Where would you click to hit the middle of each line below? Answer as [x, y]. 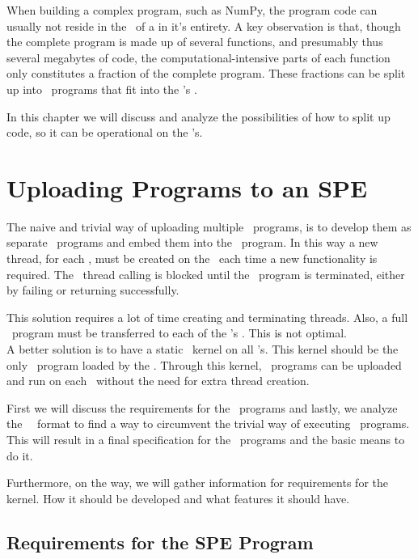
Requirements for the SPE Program [160, 542]
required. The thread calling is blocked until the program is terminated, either [206, 274]
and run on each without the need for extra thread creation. [158, 381]
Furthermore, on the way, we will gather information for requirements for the [197, 483]
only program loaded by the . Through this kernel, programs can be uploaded [204, 364]
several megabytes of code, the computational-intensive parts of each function [198, 57]
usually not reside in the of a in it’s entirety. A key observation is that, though [204, 25]
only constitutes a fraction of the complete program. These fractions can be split [206, 73]
